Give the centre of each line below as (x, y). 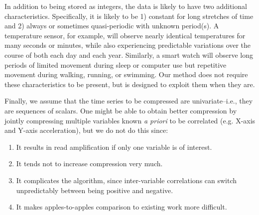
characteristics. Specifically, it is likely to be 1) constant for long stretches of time (129, 16)
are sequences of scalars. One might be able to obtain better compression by (121, 110)
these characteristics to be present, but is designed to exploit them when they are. (130, 84)
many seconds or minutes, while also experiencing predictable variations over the (128, 45)
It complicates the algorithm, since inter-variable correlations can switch (127, 180)
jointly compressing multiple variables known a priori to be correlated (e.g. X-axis (130, 120)
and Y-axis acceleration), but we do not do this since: (86, 130)
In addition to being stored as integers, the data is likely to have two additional (126, 6)
